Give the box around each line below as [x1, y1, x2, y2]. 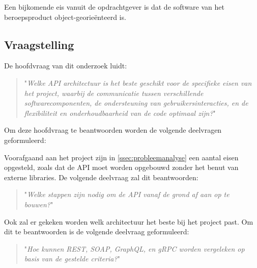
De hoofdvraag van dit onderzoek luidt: [4, 60, 127, 71]
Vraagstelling [4, 36, 74, 52]
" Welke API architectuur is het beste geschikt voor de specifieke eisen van [24, 77, 252, 88]
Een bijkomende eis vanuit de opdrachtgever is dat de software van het [4, 2, 224, 12]
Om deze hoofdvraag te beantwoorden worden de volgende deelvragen [4, 125, 222, 135]
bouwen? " [24, 199, 53, 209]
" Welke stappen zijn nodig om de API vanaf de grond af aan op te [24, 189, 230, 200]
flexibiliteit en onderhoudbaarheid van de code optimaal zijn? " [24, 107, 216, 118]
